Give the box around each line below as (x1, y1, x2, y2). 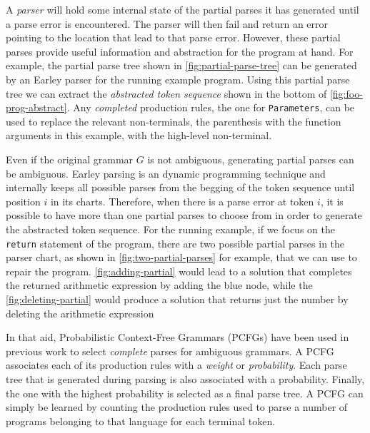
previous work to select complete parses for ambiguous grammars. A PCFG (6, 343, 334, 358)
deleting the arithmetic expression (6, 305, 154, 320)
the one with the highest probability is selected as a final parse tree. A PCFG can (6, 385, 364, 400)
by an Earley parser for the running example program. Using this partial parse (6, 71, 350, 86)
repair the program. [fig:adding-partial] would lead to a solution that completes (6, 263, 352, 278)
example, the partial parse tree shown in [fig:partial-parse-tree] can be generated (6, 58, 357, 73)
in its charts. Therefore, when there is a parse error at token (50, 193, 314, 208)
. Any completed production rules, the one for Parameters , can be (66, 100, 355, 115)
